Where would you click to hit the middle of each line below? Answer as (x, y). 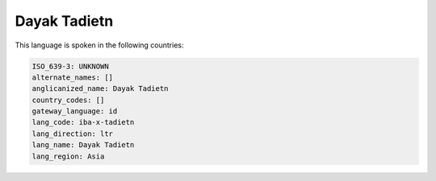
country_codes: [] (68, 100)
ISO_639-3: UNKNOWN (70, 66)
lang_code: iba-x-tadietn (83, 122)
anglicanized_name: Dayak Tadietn (100, 89)
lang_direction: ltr (72, 134)
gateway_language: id (75, 111)
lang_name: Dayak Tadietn (83, 145)
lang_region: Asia (68, 156)
